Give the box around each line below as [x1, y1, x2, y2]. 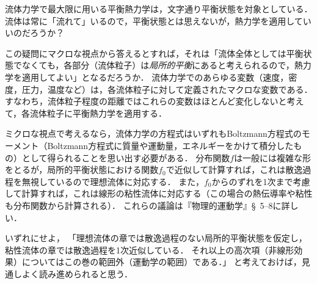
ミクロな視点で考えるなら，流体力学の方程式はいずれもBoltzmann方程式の [5, 127, 302, 140]
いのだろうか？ [5, 26, 65, 39]
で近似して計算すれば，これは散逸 [166, 163, 303, 176]
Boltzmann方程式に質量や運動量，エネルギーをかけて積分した [47, 139, 294, 151]
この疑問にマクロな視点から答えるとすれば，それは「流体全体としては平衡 [5, 46, 304, 59]
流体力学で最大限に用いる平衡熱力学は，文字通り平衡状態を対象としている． [5, 2, 313, 15]
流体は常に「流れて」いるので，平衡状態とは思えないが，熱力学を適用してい [5, 14, 312, 27]
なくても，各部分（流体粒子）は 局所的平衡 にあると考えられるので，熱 [21, 59, 303, 71]
